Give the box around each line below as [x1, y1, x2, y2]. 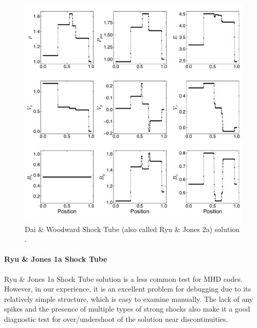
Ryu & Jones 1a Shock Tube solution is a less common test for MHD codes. [4, 273, 243, 284]
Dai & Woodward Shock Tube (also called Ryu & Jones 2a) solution [25, 223, 240, 234]
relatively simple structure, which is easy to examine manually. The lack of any [4, 293, 253, 304]
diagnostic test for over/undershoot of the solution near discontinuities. [4, 313, 228, 324]
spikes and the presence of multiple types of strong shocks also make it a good [4, 303, 250, 314]
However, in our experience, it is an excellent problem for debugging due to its [4, 283, 251, 294]
